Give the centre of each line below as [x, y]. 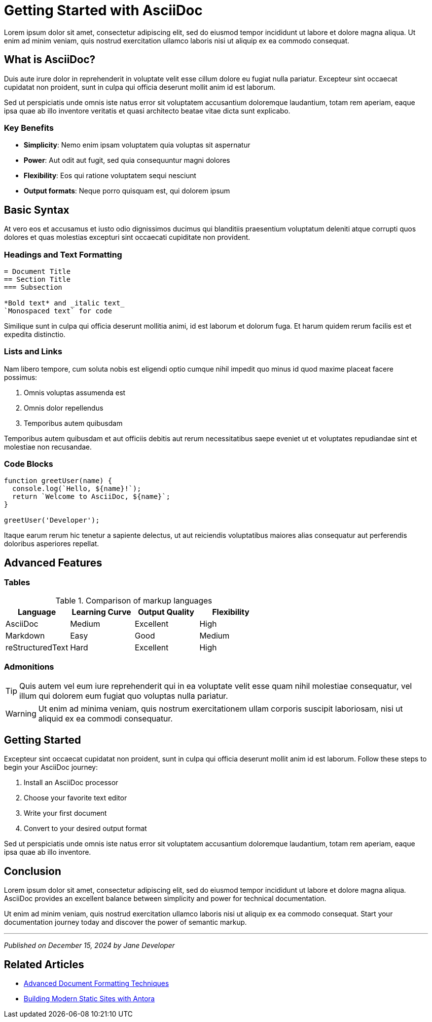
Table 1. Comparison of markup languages [134, 600]
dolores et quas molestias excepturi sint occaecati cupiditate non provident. [127, 237]
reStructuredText [37, 647]
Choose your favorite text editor [75, 798]
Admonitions [29, 667]
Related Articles [44, 964]
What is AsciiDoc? [50, 60]
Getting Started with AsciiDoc [103, 10]
